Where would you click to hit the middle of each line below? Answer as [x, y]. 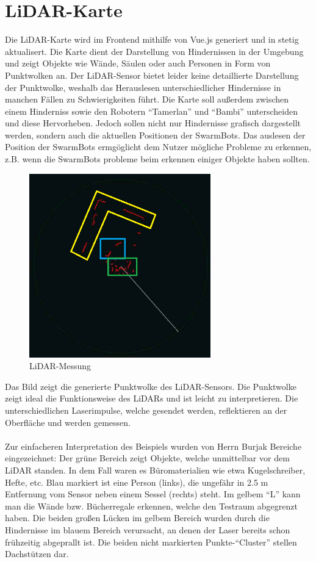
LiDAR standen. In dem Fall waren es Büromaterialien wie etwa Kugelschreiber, [155, 470]
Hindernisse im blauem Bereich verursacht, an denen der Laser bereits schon [148, 529]
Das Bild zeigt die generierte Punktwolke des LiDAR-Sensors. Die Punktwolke [151, 386]
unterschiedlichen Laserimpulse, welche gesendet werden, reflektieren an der [146, 410]
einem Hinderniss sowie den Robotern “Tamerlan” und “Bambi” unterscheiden [151, 111]
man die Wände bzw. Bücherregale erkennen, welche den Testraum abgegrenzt [151, 506]
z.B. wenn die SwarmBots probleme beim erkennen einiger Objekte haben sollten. [157, 159]
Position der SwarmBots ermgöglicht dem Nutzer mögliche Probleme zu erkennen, [158, 147]
